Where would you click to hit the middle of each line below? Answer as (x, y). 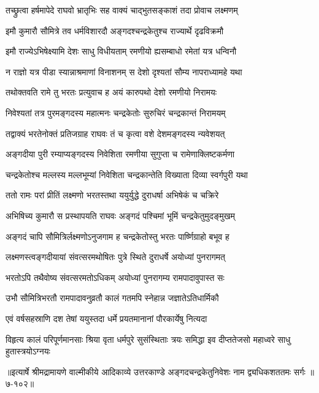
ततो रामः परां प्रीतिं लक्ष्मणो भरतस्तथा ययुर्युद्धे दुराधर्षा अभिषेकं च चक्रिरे (112, 195)
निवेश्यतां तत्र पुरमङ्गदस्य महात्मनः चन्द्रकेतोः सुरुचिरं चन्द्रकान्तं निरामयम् (116, 112)
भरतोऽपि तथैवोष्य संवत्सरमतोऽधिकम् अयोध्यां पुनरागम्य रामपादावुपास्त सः (115, 277)
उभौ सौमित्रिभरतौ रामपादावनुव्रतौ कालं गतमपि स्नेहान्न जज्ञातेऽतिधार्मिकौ (112, 298)
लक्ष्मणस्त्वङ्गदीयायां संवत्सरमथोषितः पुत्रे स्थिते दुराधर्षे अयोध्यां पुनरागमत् (116, 257)
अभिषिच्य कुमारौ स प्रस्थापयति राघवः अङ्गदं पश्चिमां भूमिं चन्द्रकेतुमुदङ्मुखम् (120, 215)
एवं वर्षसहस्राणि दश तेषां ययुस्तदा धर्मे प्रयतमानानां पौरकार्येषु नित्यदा (106, 318)
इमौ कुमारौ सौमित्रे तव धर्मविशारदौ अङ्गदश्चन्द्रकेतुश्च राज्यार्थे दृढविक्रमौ (115, 30)
